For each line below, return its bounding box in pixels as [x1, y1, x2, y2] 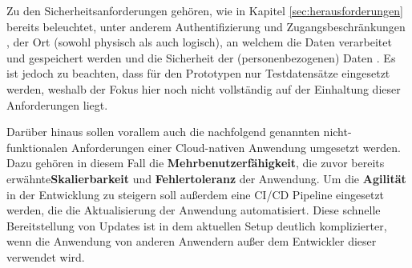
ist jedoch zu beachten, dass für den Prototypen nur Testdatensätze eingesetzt [6, 65, 390, 82]
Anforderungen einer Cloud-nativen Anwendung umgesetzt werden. [71, 138, 401, 155]
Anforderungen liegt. [6, 96, 108, 113]
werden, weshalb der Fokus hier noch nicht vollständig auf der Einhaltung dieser [6, 80, 401, 97]
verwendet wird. [6, 248, 85, 265]
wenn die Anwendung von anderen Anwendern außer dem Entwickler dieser [6, 233, 377, 250]
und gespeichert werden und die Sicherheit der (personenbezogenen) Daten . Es [6, 49, 396, 66]
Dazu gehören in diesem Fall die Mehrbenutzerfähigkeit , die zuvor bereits [6, 154, 385, 171]
